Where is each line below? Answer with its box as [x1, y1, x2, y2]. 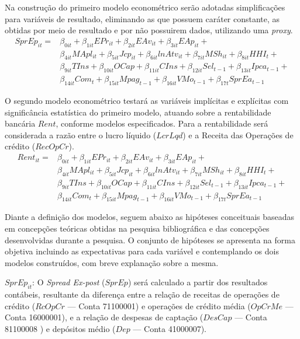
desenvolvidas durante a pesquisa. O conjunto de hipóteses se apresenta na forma [5, 233, 295, 246]
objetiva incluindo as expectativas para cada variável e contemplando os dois [5, 245, 279, 257]
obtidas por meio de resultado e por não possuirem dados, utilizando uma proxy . [5, 24, 293, 36]
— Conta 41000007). [133, 322, 206, 334]
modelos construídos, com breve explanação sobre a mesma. [5, 256, 219, 268]
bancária [5, 117, 36, 130]
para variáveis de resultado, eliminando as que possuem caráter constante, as [5, 12, 280, 25]
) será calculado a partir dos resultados [127, 276, 268, 288]
